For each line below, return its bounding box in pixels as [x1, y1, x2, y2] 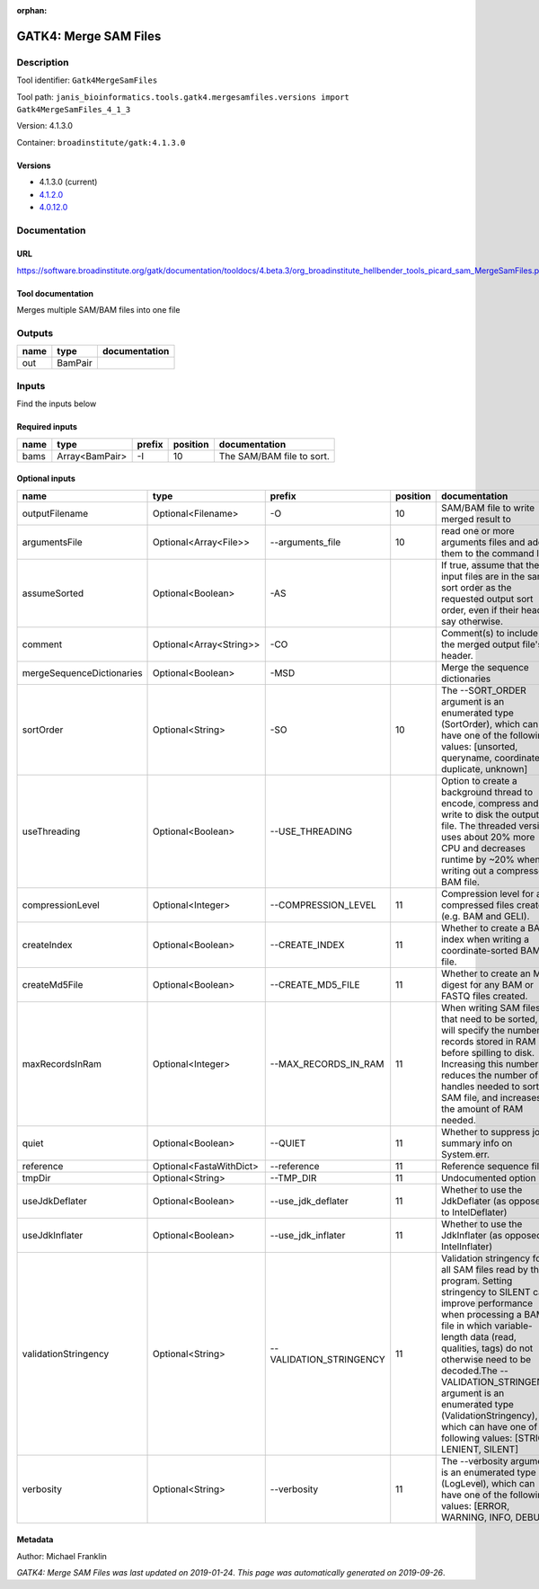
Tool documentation [16, 288, 94, 298]
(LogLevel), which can [440, 1477, 535, 1489]
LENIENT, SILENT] [440, 1443, 518, 1455]
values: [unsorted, [440, 740, 518, 752]
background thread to [440, 786, 534, 798]
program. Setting [440, 1274, 513, 1287]
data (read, [470, 1330, 517, 1343]
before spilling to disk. [440, 1046, 535, 1059]
